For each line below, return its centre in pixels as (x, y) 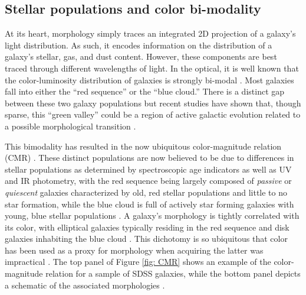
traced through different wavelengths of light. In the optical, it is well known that (152, 68)
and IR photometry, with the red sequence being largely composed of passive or (148, 181)
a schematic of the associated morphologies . (85, 285)
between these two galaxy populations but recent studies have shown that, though (153, 103)
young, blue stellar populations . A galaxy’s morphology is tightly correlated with (152, 215)
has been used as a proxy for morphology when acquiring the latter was (134, 250)
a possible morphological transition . (70, 126)
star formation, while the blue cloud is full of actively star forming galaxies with (149, 204)
